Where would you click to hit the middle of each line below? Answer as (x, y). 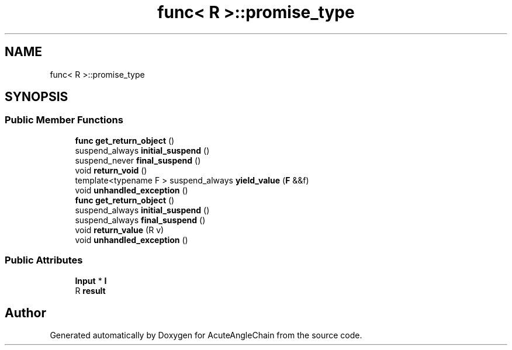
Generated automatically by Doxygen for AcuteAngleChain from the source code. (206, 335)
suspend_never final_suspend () (138, 160)
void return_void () (111, 170)
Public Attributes (44, 260)
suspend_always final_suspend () (140, 220)
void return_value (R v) (120, 230)
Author (25, 313)
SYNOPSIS (37, 97)
